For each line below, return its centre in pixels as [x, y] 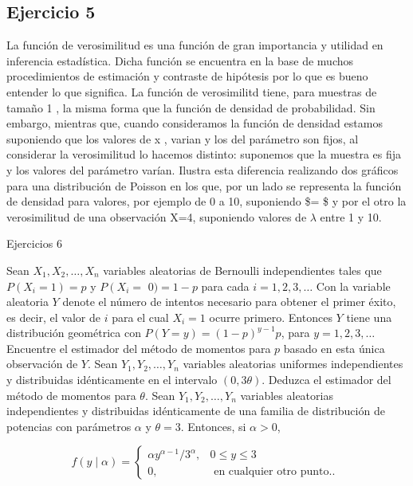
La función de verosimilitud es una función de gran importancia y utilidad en [195, 45]
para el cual [140, 317]
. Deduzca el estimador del [326, 380]
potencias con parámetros [69, 426]
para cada [225, 286]
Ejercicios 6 [34, 243]
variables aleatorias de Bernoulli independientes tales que [242, 270]
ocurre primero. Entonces [271, 317]
